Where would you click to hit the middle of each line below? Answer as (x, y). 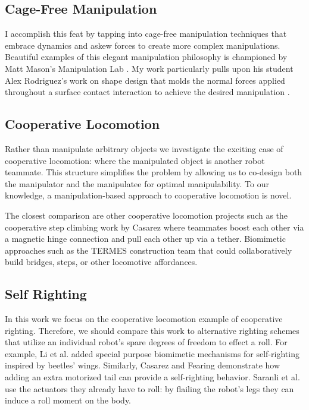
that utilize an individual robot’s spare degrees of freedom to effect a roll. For (146, 342)
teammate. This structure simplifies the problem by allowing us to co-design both (154, 172)
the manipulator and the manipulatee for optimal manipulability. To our (137, 183)
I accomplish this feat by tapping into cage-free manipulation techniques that (146, 34)
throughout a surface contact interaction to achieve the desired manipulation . (147, 92)
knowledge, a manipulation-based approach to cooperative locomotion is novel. (148, 195)
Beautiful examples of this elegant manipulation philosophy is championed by (146, 57)
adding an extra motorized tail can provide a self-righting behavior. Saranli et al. (152, 377)
